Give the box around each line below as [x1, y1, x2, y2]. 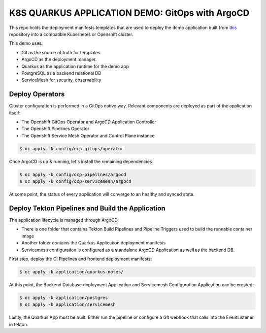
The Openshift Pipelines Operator [21, 126, 90, 132]
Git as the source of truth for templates [21, 49, 100, 55]
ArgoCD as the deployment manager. [21, 57, 97, 63]
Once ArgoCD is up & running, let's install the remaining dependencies [9, 158, 152, 165]
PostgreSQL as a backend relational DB [21, 70, 101, 76]
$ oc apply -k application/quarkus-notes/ [19, 269, 124, 274]
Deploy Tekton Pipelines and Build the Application [9, 204, 166, 212]
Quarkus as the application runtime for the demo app [21, 63, 129, 69]
